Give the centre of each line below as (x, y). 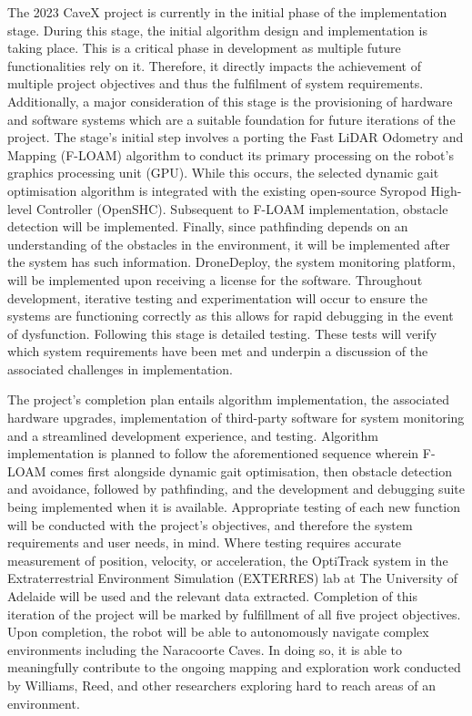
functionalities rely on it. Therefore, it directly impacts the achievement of (214, 65)
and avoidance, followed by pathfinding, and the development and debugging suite (236, 489)
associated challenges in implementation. (120, 368)
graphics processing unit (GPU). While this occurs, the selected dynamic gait (223, 173)
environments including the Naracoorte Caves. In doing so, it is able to (205, 649)
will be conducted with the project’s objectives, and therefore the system (210, 524)
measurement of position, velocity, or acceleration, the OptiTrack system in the (228, 560)
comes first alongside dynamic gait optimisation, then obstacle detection (251, 471)
